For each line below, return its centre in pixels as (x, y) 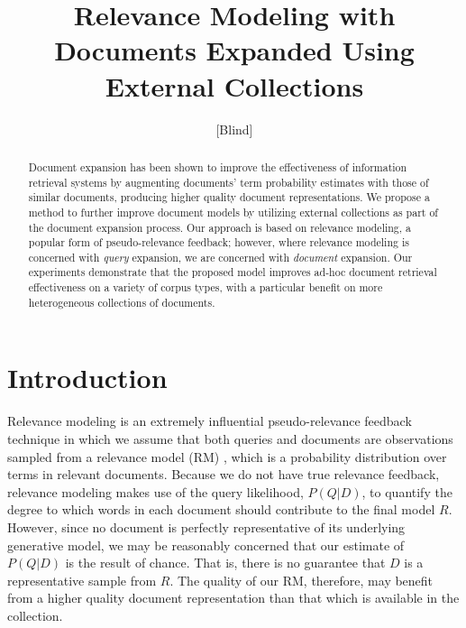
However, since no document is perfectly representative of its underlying (206, 526)
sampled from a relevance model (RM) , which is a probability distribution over (227, 456)
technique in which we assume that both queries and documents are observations (230, 438)
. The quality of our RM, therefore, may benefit (302, 580)
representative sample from (82, 580)
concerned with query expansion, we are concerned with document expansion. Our (220, 257)
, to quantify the (407, 491)
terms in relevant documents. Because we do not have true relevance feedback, (224, 474)
